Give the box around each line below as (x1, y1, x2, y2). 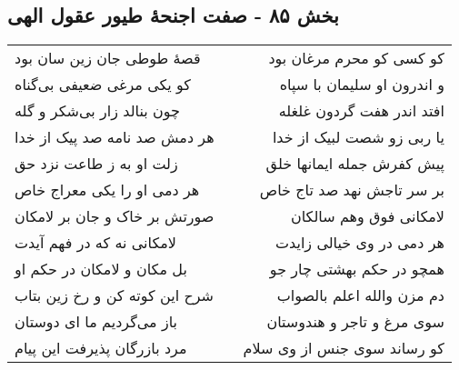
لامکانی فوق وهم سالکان (290, 205, 444, 227)
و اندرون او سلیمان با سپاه (279, 74, 444, 95)
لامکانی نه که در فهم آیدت (15, 232, 176, 254)
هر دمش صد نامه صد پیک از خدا (15, 126, 215, 148)
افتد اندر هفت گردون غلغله (278, 100, 444, 122)
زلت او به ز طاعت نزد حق (15, 153, 178, 175)
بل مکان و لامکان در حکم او (15, 258, 187, 280)
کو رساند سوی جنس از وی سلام (243, 337, 444, 359)
